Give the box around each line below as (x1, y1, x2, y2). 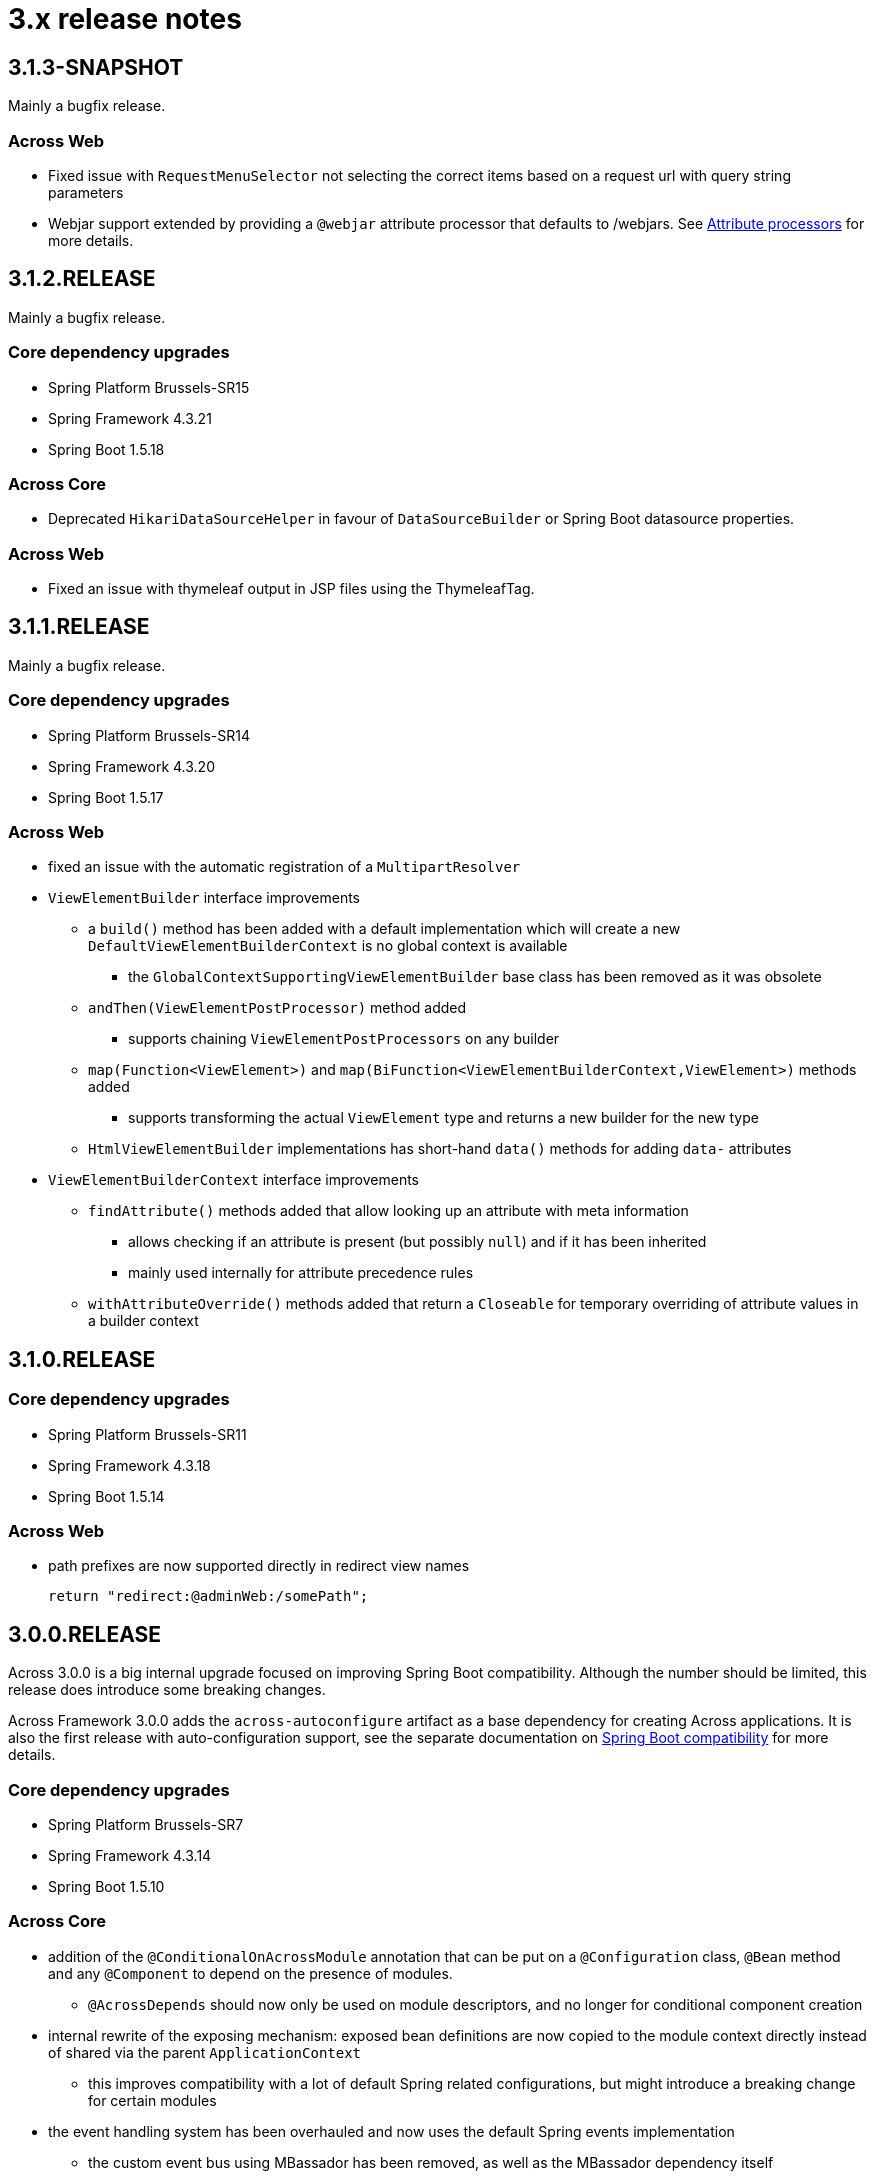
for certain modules (88, 2091, 217, 2109)
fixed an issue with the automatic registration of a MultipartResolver (48, 858, 521, 876)
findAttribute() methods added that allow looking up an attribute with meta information (88, 1202, 689, 1220)
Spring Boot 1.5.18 (48, 440, 165, 458)
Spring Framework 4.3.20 (48, 757, 215, 775)
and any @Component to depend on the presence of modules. (48, 1964, 453, 1982)
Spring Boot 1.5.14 (48, 1487, 165, 1505)
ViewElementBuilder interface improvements (48, 889, 361, 907)
